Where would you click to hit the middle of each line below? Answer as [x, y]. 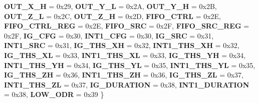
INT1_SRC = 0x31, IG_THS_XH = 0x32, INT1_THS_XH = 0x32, [122, 45]
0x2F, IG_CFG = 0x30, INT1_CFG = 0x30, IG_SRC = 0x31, [109, 35]
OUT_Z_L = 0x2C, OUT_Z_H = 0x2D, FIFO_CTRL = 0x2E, [113, 16]
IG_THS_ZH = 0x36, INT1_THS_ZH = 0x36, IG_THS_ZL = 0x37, [124, 75]
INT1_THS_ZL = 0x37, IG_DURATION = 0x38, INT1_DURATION [127, 84]
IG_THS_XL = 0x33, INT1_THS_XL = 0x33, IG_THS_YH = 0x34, [125, 55]
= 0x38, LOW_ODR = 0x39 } [54, 94]
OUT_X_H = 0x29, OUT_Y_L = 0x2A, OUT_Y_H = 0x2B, [110, 6]
